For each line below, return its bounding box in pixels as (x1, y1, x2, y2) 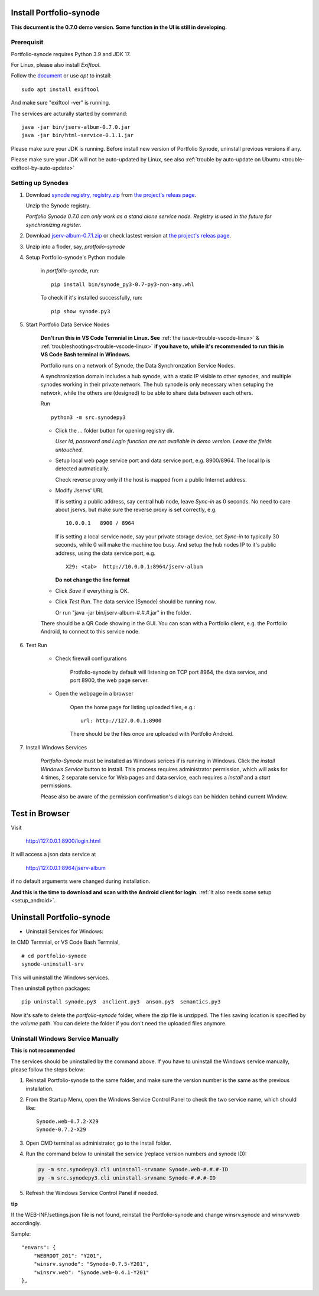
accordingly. (11, 1219, 41, 1226)
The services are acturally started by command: (11, 110, 128, 117)
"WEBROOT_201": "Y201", (33, 1252, 103, 1259)
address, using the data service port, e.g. (55, 550, 156, 557)
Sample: (11, 1230, 31, 1237)
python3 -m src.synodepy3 (51, 414, 126, 421)
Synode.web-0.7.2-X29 (36, 1118, 99, 1125)
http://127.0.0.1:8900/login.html (25, 837, 101, 844)
